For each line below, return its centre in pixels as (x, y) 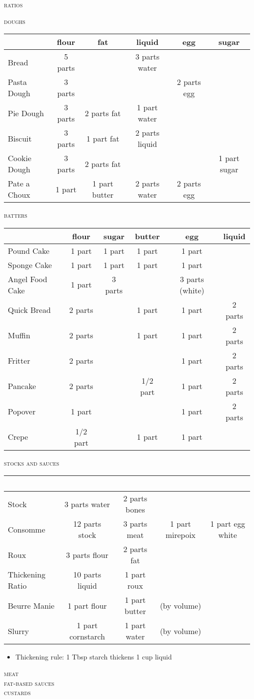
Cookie (20, 158)
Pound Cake (29, 250)
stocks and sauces (32, 463)
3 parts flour (87, 555)
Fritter (19, 361)
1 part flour (87, 605)
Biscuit (20, 138)
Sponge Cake (30, 265)
